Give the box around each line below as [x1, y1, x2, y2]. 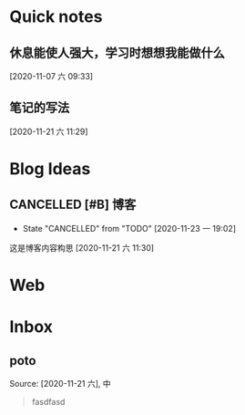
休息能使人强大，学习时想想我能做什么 [9, 45, 225, 60]
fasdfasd [31, 397, 66, 407]
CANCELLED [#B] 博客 [9, 197, 137, 213]
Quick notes [9, 6, 103, 27]
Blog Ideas [9, 159, 91, 179]
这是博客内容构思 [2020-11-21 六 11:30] [9, 242, 155, 253]
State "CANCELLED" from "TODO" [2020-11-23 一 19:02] [22, 223, 237, 233]
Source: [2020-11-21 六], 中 [9, 379, 111, 389]
